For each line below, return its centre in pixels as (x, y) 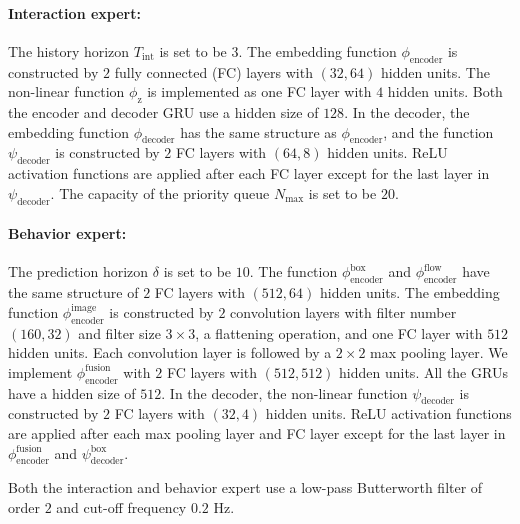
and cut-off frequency (121, 506)
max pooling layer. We (439, 352)
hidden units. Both (445, 91)
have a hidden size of (72, 392)
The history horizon (69, 50)
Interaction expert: (74, 12)
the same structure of (73, 292)
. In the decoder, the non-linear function (284, 392)
